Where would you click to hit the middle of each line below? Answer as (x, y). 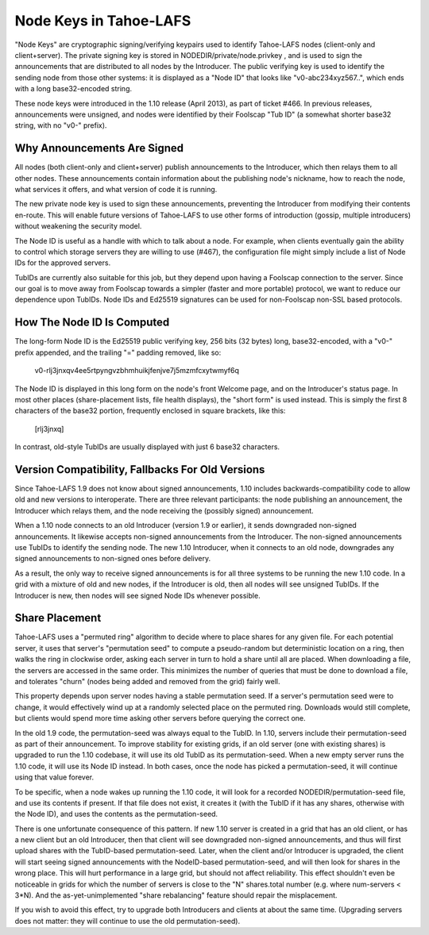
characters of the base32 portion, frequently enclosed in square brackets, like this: (150, 411)
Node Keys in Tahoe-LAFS (103, 21)
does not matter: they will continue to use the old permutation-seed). (128, 921)
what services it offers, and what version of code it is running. (116, 189)
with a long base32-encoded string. (73, 89)
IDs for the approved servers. (63, 263)
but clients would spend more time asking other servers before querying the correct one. (160, 718)
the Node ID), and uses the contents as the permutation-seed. (116, 814)
